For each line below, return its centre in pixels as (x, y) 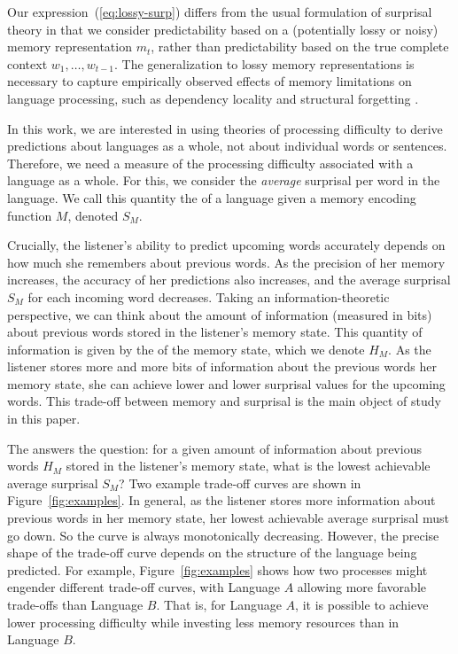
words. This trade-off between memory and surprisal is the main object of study (224, 401)
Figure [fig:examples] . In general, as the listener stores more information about (221, 500)
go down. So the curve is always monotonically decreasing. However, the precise (223, 535)
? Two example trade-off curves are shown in (240, 483)
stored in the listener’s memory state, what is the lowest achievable (248, 466)
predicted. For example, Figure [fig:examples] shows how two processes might (217, 569)
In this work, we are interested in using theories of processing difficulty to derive (225, 128)
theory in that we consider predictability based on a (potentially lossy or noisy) (223, 29)
